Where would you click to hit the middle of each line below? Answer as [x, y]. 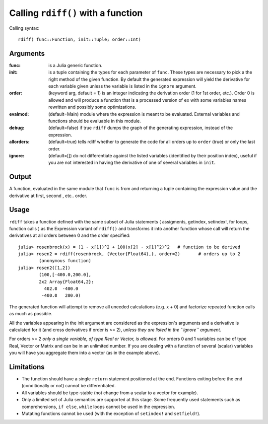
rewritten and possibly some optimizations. [92, 107]
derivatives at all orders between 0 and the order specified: [70, 235]
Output [20, 177]
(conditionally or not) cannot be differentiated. [69, 386]
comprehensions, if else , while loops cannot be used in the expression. [99, 407]
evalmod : [19, 114]
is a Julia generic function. [75, 65]
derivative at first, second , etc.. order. [48, 196]
